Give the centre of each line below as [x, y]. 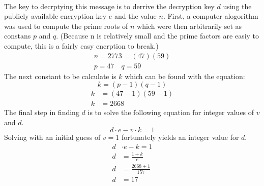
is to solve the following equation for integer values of [171, 112]
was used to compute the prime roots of [66, 26]
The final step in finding [42, 112]
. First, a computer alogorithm [211, 16]
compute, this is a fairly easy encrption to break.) [81, 45]
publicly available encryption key [55, 16]
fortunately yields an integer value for [180, 137]
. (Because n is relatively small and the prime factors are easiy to [158, 36]
